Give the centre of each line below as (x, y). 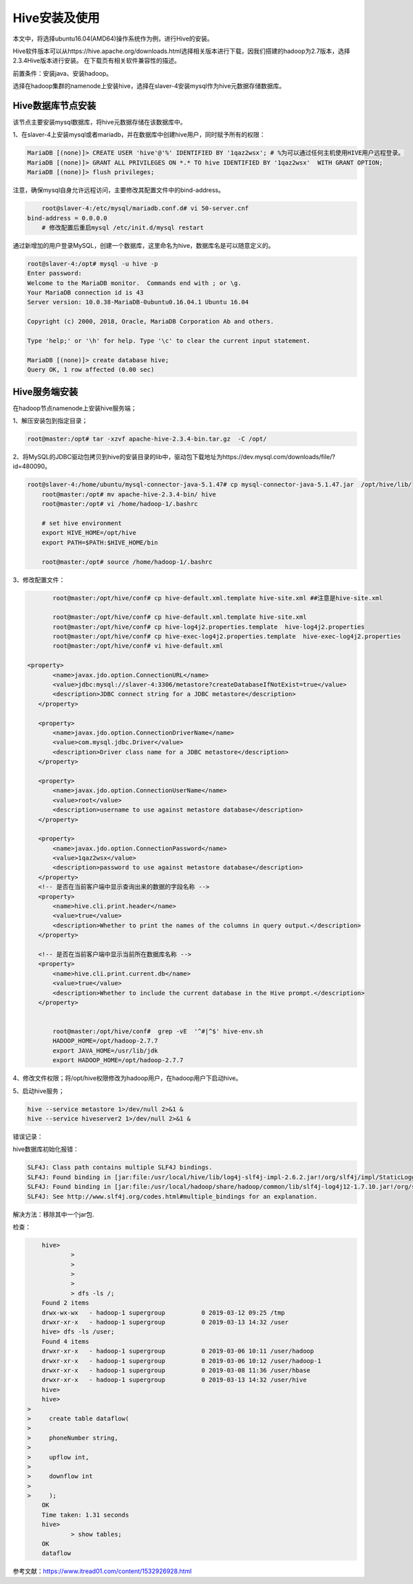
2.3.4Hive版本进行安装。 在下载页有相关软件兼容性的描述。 (97, 61)
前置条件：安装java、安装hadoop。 (63, 73)
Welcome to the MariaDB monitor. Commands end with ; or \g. (134, 283)
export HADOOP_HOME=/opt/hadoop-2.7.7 (118, 1060)
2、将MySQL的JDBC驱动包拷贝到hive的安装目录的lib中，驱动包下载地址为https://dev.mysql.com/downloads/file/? (174, 457)
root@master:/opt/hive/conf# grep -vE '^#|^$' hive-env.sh (158, 1032)
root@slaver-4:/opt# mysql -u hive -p (93, 264)
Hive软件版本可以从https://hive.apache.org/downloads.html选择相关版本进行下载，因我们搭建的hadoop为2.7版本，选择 (181, 51)
